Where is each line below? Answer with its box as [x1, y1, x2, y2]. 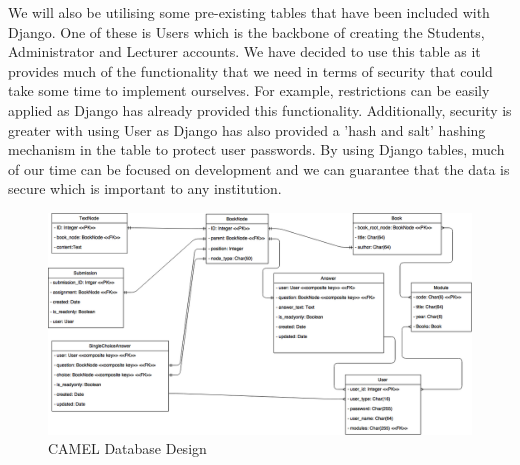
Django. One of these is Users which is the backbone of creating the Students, [8, 21, 485, 42]
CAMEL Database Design [48, 438, 207, 459]
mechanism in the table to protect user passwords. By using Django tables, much [8, 139, 505, 160]
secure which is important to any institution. [8, 178, 282, 199]
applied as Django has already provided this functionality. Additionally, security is [8, 99, 512, 120]
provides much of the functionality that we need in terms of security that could [8, 60, 493, 81]
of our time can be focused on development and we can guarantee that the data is [8, 158, 510, 179]
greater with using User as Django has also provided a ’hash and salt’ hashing [8, 119, 486, 140]
